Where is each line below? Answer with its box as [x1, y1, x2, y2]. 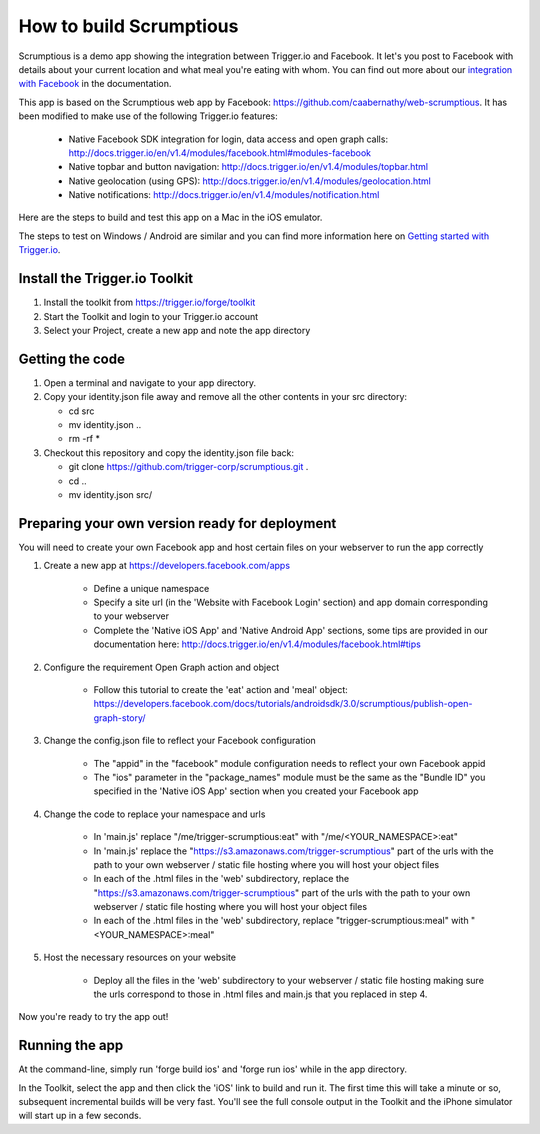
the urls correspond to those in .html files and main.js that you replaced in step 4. [93, 988, 428, 1000]
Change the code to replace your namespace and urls [43, 808, 266, 820]
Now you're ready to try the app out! [18, 1011, 169, 1023]
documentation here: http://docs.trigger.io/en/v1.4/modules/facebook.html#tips [93, 638, 422, 650]
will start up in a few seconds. [18, 1110, 142, 1122]
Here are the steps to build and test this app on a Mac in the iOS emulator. [18, 211, 323, 224]
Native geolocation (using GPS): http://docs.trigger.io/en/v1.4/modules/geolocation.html [68, 175, 432, 187]
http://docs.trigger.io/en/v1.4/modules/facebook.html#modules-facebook [68, 146, 372, 159]
